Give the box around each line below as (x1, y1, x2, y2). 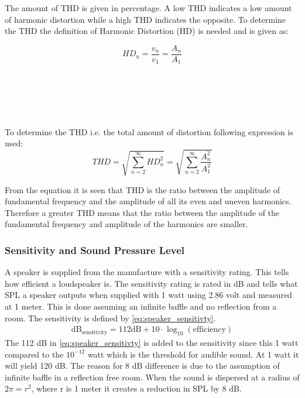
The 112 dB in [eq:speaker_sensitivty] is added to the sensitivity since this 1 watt (5, 336, 299, 348)
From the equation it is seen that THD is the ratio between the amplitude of (5, 183, 280, 195)
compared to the (5, 348, 64, 360)
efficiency (193, 325, 226, 334)
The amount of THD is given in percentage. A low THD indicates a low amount (5, 2, 292, 13)
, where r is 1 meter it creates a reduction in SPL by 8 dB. (31, 382, 242, 394)
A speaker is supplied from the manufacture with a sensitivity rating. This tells (5, 266, 289, 278)
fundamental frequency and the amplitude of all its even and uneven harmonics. (5, 195, 292, 207)
